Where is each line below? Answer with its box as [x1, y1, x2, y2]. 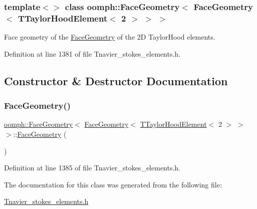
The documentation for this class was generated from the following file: [4, 179, 222, 189]
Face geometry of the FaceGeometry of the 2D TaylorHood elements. [4, 32, 215, 42]
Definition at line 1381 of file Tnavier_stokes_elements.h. [4, 48, 181, 59]
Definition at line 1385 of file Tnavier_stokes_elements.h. [4, 162, 181, 173]
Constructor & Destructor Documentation [4, 73, 228, 88]
